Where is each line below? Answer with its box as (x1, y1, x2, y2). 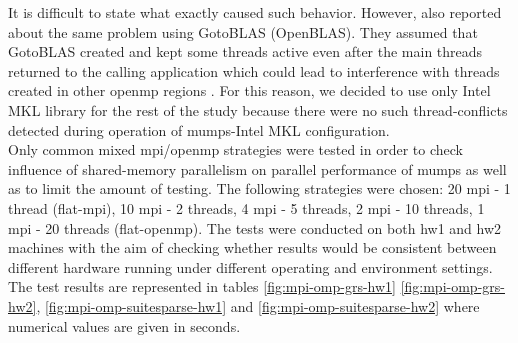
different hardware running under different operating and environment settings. (8, 256, 493, 277)
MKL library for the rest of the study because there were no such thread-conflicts (8, 99, 508, 120)
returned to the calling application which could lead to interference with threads (8, 60, 500, 81)
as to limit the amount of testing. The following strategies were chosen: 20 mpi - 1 (8, 178, 511, 199)
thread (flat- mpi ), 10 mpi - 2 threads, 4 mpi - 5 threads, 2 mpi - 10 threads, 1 (8, 197, 485, 218)
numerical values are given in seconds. (8, 315, 241, 336)
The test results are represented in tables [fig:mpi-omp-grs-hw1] (8, 276, 396, 297)
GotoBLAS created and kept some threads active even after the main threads (8, 41, 483, 62)
